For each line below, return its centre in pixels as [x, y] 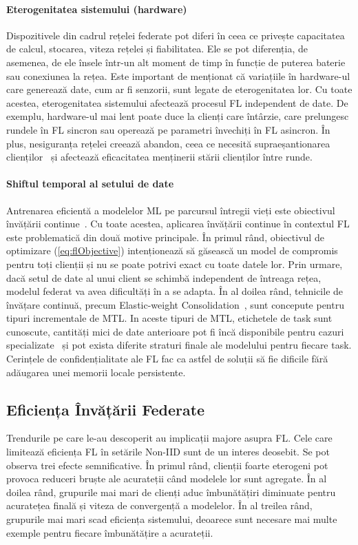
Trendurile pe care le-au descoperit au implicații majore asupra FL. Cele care [169, 438]
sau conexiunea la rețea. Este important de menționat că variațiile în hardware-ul [178, 75]
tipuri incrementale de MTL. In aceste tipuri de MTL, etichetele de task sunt [169, 318]
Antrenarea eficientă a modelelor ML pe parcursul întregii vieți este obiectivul [171, 210]
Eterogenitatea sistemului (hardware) [97, 9]
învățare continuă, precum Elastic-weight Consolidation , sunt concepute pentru [175, 304]
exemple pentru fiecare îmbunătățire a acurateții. [110, 532]
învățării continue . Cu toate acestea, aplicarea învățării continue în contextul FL [178, 224]
